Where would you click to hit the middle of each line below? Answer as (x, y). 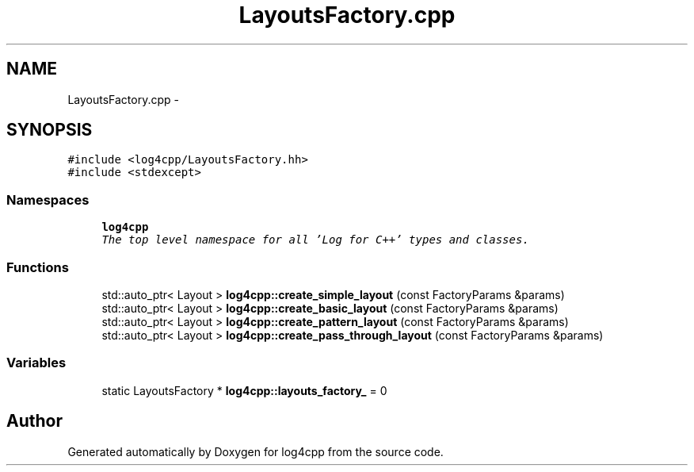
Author (34, 421)
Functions (38, 267)
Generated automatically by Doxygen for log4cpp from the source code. (255, 451)
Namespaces (48, 200)
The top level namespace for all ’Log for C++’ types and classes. (315, 240)
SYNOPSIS (50, 130)
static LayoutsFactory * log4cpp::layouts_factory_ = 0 (244, 390)
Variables (36, 363)
